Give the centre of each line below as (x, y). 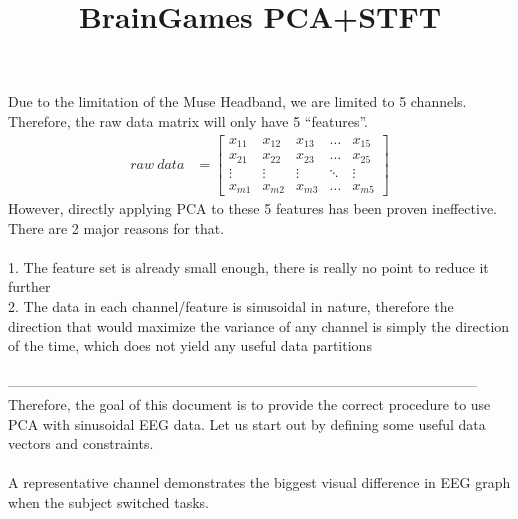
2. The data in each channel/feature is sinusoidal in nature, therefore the (231, 306)
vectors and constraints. (81, 443)
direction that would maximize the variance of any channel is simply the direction (259, 325)
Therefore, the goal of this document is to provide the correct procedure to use (249, 404)
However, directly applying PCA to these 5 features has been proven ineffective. (252, 208)
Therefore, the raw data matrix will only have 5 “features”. (188, 120)
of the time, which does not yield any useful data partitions (190, 345)
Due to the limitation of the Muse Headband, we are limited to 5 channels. (237, 101)
